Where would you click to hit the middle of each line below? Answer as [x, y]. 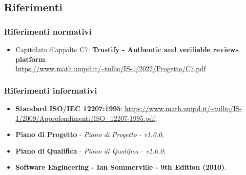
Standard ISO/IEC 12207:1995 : [69, 108]
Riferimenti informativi [51, 90]
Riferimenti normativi [48, 31]
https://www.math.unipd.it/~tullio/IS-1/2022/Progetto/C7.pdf [111, 68]
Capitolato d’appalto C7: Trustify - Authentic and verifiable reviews [127, 49]
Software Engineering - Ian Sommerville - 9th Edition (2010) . [121, 167]
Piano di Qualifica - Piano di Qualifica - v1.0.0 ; [90, 150]
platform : [31, 59]
